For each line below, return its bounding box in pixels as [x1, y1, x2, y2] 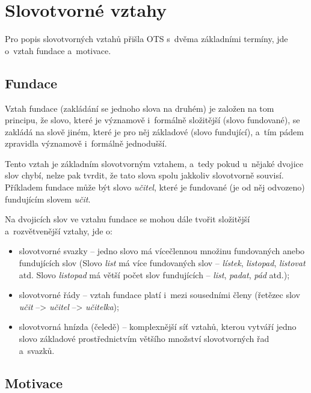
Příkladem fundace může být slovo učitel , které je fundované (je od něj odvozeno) [5, 181, 305, 193]
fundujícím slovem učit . [5, 192, 91, 205]
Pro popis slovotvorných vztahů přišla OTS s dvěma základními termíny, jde [5, 32, 288, 45]
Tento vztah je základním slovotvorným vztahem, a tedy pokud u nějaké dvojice [5, 157, 303, 169]
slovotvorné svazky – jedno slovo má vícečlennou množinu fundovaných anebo [19, 245, 305, 257]
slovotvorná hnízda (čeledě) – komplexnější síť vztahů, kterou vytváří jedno [19, 320, 297, 333]
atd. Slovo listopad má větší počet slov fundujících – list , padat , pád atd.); [19, 268, 290, 281]
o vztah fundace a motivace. [5, 44, 111, 56]
